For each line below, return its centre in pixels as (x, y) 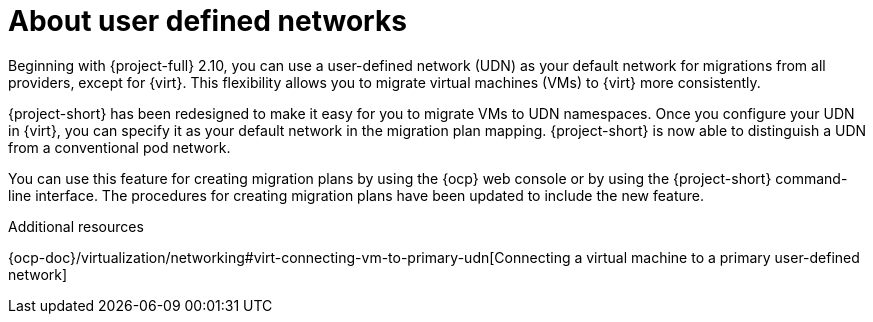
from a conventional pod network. (119, 147)
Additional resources (76, 226)
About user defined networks (207, 21)
